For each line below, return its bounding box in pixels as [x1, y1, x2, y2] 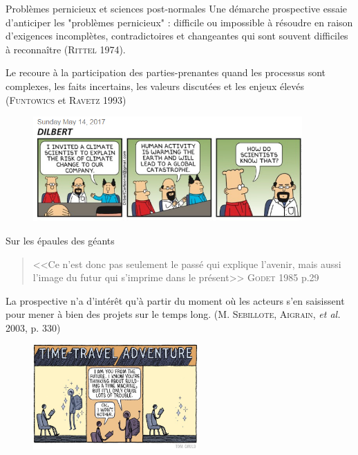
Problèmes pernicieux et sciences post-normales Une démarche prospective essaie [6, 1, 348, 15]
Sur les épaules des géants [6, 233, 115, 247]
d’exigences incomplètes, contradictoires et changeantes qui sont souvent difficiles [6, 28, 348, 43]
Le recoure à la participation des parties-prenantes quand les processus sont [6, 65, 326, 80]
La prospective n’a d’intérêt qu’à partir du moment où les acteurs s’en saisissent [6, 293, 345, 307]
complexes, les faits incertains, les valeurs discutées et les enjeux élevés [6, 78, 305, 93]
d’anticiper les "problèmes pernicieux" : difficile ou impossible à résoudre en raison [6, 15, 353, 29]
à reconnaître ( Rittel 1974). [6, 42, 126, 56]
